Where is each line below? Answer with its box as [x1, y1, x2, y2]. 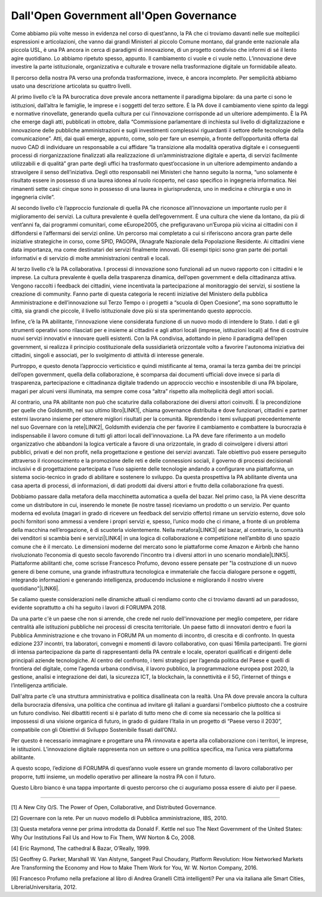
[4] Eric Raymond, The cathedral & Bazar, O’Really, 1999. [11, 845, 150, 852]
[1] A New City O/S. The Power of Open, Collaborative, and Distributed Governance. [11, 803, 217, 811]
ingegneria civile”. [11, 193, 55, 200]
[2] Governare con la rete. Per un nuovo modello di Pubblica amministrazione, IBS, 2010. [11, 814, 228, 821]
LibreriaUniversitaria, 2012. [11, 883, 78, 890]
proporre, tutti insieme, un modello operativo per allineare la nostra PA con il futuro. [11, 773, 216, 780]
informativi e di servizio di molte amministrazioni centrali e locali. [11, 254, 170, 262]
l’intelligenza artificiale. [11, 682, 68, 689]
